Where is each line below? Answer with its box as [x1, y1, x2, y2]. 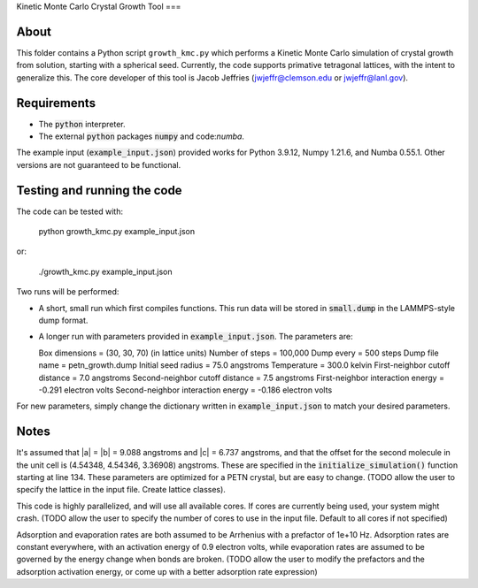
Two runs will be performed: [16, 286, 119, 297]
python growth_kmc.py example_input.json [38, 226, 196, 237]
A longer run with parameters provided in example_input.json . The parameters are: [38, 332, 353, 342]
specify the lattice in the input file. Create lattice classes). [16, 485, 226, 495]
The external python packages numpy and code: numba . [38, 131, 245, 141]
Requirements [16, 95, 96, 111]
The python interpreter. [38, 118, 126, 129]
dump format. [38, 315, 89, 326]
